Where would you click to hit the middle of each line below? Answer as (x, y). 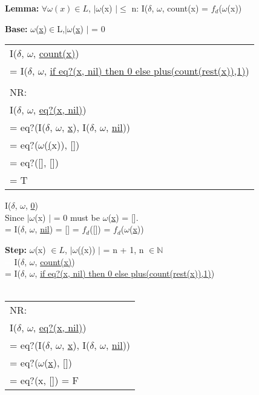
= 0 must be (77, 217)
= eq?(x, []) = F (44, 380)
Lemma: (22, 8)
